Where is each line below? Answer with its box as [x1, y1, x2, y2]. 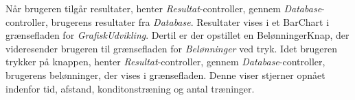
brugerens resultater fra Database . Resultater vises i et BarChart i [51, 14, 330, 29]
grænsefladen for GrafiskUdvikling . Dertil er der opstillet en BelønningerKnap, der [5, 28, 350, 42]
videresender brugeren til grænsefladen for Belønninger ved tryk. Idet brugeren [5, 41, 338, 55]
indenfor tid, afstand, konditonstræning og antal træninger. [5, 81, 255, 95]
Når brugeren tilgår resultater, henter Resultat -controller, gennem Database [5, 1, 322, 15]
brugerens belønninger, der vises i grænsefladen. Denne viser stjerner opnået [5, 67, 325, 82]
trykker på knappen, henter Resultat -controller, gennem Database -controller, [5, 54, 325, 69]
